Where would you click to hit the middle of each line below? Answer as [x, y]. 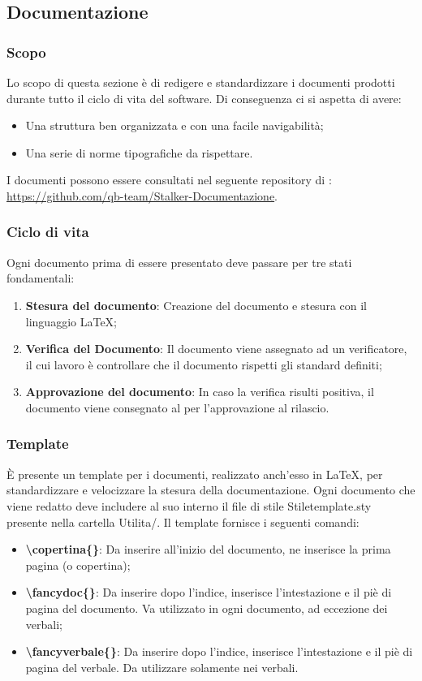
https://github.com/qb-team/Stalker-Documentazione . [142, 195]
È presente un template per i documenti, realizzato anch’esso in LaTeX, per [195, 474]
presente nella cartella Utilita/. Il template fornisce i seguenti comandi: [183, 522]
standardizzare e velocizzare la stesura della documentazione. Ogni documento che [211, 490]
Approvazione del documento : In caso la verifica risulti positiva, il [200, 392]
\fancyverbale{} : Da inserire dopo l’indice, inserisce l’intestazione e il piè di [219, 651]
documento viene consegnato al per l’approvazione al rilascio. [177, 407]
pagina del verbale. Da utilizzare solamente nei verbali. [162, 667]
